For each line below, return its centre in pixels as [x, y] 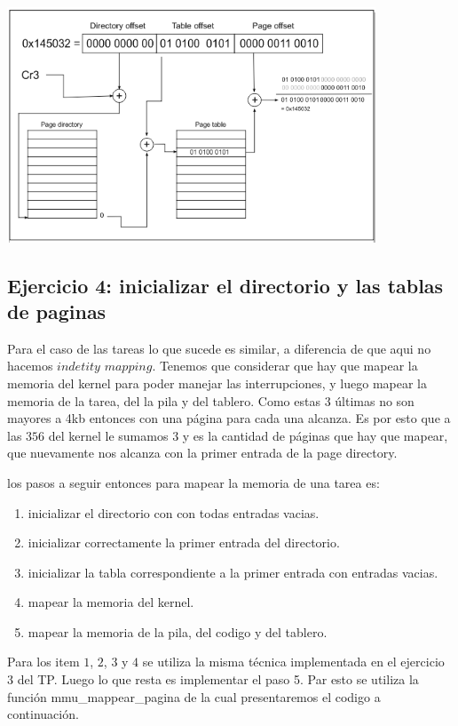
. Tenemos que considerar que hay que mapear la [285, 366]
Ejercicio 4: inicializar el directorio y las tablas [225, 285]
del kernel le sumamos [108, 435]
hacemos [30, 366]
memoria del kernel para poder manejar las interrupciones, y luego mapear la [217, 383]
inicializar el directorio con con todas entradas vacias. [174, 512]
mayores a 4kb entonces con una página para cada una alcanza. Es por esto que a [229, 418]
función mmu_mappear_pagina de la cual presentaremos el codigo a [194, 696]
